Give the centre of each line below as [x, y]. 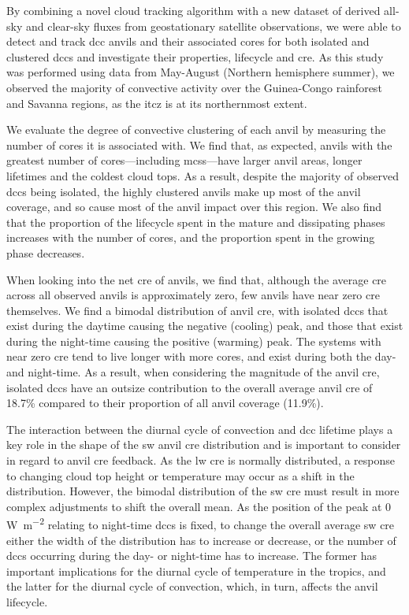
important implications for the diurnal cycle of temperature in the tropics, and [196, 571]
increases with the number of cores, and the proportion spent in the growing [191, 237]
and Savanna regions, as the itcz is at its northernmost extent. [157, 103]
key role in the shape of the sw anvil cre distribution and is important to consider [204, 445]
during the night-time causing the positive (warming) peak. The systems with [194, 341]
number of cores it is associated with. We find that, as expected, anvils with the [199, 144]
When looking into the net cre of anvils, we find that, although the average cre [197, 279]
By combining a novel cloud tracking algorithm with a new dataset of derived [193, 10]
